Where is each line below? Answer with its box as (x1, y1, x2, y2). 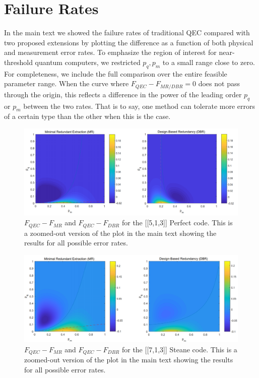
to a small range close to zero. (162, 56, 255, 67)
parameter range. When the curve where (4, 78, 129, 89)
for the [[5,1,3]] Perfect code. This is (121, 217, 233, 228)
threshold (4, 56, 33, 67)
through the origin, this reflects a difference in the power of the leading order (4, 89, 242, 99)
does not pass (198, 78, 240, 89)
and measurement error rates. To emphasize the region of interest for (4, 47, 217, 57)
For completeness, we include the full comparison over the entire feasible (4, 68, 227, 79)
